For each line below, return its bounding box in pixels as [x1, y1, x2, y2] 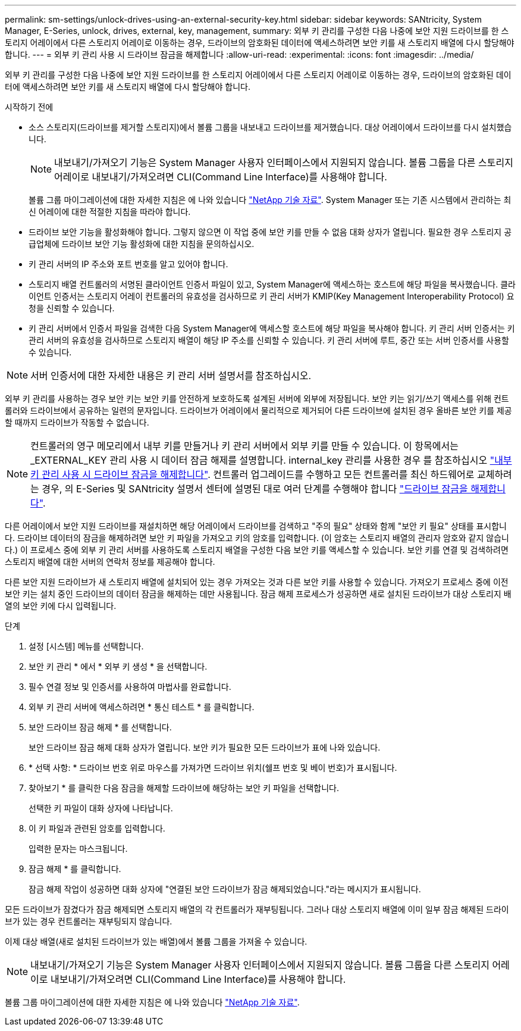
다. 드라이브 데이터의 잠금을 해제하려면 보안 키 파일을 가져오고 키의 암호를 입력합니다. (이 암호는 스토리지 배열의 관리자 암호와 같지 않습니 [5, 533, 509, 543]
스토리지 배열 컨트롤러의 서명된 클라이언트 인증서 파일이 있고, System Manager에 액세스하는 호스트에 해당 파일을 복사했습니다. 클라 [29, 279, 516, 289]
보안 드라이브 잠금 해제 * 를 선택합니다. [29, 722, 172, 732]
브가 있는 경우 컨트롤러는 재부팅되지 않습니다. [5, 916, 172, 926]
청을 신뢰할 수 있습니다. [29, 303, 115, 313]
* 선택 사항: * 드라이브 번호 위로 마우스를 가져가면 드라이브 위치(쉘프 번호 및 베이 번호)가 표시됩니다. [29, 763, 397, 773]
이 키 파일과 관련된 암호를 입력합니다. [29, 823, 165, 833]
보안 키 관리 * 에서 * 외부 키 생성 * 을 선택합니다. [29, 661, 208, 671]
